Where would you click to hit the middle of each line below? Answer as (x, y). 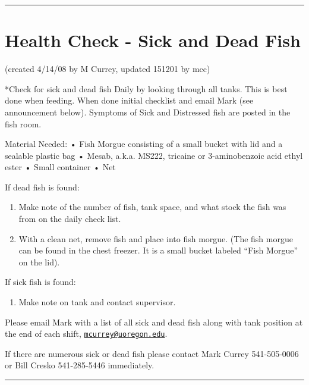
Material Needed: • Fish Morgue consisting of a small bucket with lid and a (144, 144)
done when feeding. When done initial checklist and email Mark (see (129, 100)
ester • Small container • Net (60, 167)
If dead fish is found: (42, 187)
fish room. (23, 123)
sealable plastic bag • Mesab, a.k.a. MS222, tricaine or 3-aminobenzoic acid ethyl (154, 155)
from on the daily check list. (70, 219)
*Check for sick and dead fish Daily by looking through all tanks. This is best (146, 88)
